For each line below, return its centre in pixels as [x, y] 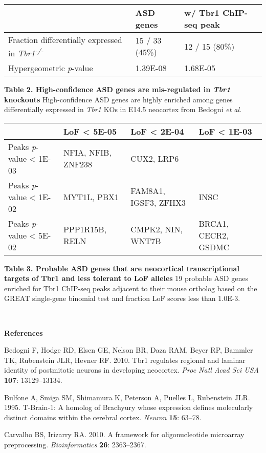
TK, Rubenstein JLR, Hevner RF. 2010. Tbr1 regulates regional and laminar [125, 360]
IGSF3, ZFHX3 [158, 203]
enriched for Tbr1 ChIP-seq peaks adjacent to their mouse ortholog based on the [131, 288]
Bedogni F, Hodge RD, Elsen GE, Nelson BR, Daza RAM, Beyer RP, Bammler [129, 350]
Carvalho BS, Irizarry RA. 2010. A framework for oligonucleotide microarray [124, 434]
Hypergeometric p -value [51, 68]
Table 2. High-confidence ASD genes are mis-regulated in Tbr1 [117, 89]
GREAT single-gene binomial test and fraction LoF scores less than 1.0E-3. [122, 298]
